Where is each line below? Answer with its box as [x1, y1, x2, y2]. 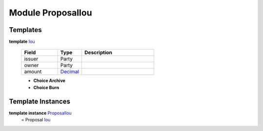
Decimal [60, 68, 79, 75]
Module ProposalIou [9, 7, 93, 18]
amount [24, 68, 42, 75]
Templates [9, 26, 42, 34]
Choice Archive [33, 78, 66, 83]
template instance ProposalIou [9, 110, 72, 116]
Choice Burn [33, 84, 59, 90]
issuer [24, 56, 38, 63]
